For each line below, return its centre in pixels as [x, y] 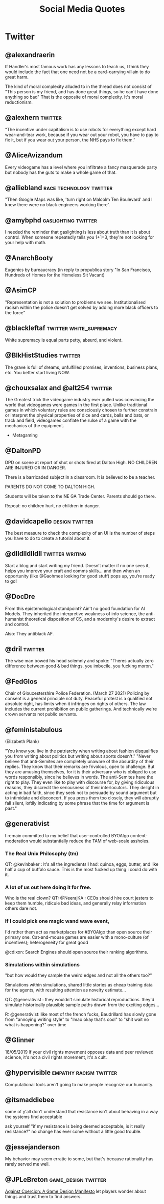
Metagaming [25, 435]
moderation [17, 841]
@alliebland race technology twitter [59, 188]
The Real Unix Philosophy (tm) [42, 853]
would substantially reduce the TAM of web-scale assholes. [90, 841]
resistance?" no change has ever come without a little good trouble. [73, 1132]
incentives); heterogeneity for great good [47, 942]
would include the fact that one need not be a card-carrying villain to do [78, 72]
